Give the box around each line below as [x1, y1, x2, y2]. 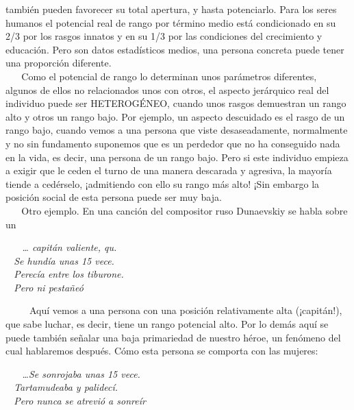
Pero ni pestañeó [14, 280, 84, 294]
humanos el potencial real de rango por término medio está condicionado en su [5, 15, 336, 29]
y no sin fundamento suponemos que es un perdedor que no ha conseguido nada [5, 136, 340, 150]
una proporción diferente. [5, 56, 112, 70]
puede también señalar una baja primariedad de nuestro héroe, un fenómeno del [5, 330, 341, 344]
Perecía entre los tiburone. [14, 267, 124, 281]
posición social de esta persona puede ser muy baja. [5, 190, 222, 204]
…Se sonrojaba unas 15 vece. [22, 366, 140, 381]
